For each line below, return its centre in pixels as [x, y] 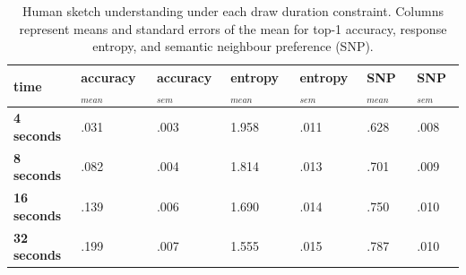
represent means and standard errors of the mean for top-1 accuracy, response [233, 28]
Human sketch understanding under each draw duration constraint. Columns [233, 11]
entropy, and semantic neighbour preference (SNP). [233, 46]
